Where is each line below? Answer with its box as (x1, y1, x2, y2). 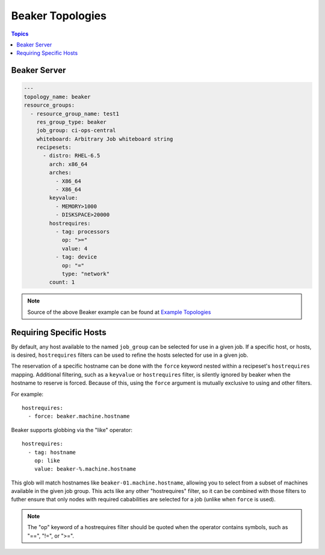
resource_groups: (23, 102, 75, 108)
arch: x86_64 (49, 160, 88, 168)
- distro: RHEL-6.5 (43, 152, 101, 159)
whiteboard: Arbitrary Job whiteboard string (36, 136, 173, 142)
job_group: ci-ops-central (36, 127, 117, 134)
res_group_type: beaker (36, 118, 107, 125)
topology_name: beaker (23, 93, 91, 100)
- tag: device (55, 254, 97, 260)
